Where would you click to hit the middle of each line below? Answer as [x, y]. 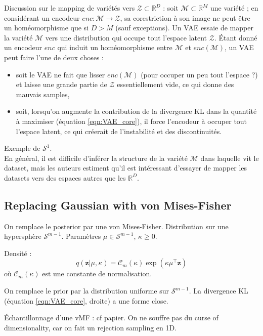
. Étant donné [236, 37]
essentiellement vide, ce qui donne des [176, 84]
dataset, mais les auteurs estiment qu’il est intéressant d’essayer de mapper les [126, 168]
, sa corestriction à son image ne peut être [185, 17]
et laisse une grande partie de [61, 84]
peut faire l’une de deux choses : [54, 57]
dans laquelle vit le [230, 158]
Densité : [18, 253]
